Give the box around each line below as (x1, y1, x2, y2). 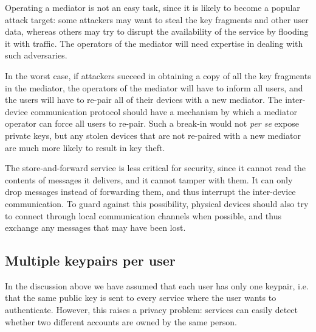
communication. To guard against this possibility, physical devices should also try (5, 197, 309, 210)
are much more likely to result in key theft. (5, 141, 165, 154)
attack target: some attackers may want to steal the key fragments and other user (5, 13, 309, 26)
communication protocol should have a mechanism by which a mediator (30, 105, 297, 118)
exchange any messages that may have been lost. (5, 221, 186, 234)
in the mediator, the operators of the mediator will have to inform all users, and (5, 81, 303, 94)
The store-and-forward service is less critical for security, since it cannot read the (5, 161, 306, 174)
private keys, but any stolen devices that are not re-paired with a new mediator (5, 129, 301, 141)
